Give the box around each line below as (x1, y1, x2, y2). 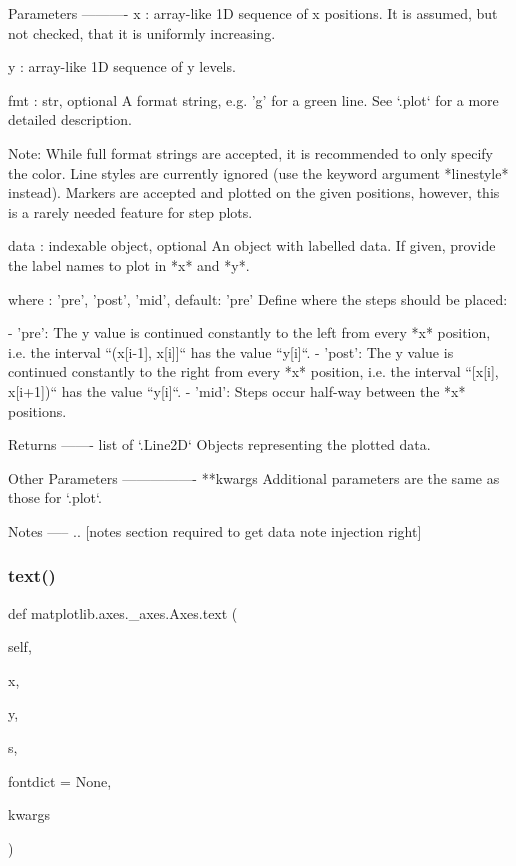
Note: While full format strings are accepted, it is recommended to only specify (8, 142, 494, 163)
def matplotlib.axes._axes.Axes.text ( (8, 602, 238, 623)
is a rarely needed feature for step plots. (8, 201, 253, 222)
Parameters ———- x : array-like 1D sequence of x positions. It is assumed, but (8, 3, 498, 23)
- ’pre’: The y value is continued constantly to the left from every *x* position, (8, 322, 491, 343)
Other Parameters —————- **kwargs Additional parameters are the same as (8, 467, 500, 488)
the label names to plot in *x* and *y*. (8, 254, 250, 275)
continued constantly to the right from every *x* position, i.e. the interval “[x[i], (8, 361, 499, 382)
